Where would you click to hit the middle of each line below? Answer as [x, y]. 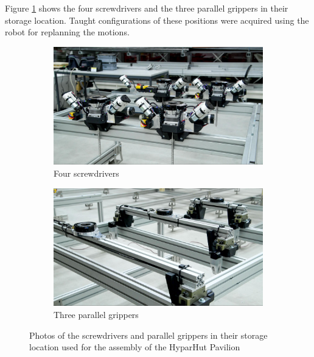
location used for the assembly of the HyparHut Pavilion [135, 347]
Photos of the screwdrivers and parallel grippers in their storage [148, 335]
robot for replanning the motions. [67, 32]
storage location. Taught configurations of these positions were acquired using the [157, 20]
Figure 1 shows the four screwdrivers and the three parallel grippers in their [147, 8]
